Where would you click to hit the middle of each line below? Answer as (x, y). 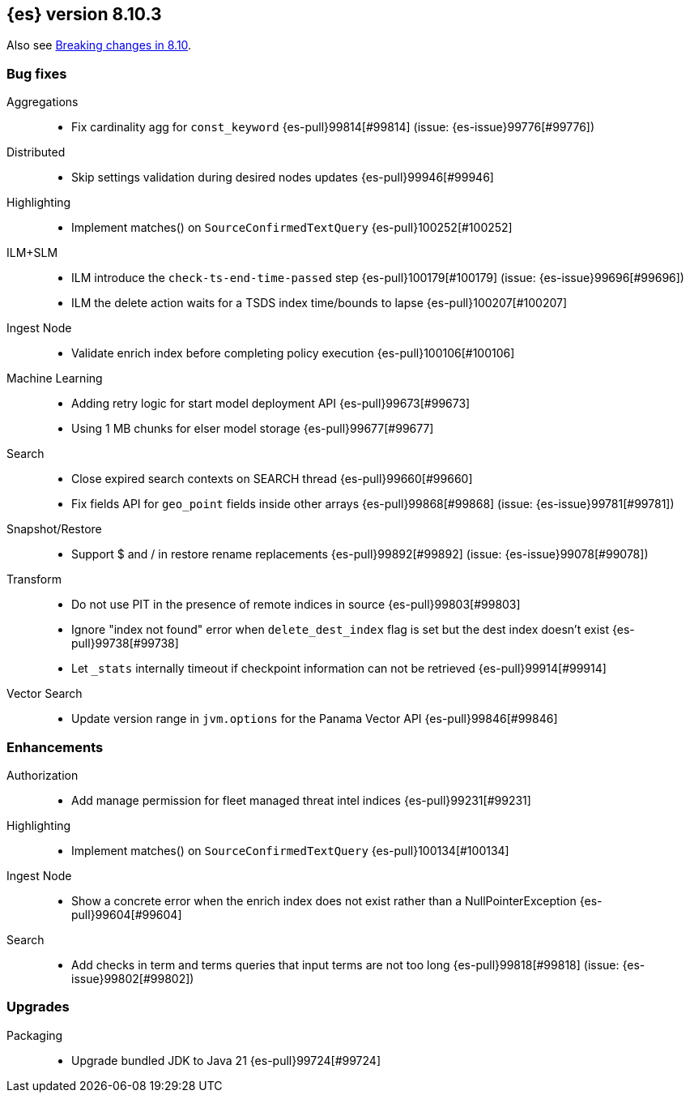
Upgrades (38, 1007)
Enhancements (55, 747)
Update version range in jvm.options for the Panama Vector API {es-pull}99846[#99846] (315, 719)
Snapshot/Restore (54, 529)
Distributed (36, 152)
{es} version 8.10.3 (84, 14)
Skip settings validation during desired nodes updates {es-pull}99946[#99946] (283, 177)
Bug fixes (37, 73)
